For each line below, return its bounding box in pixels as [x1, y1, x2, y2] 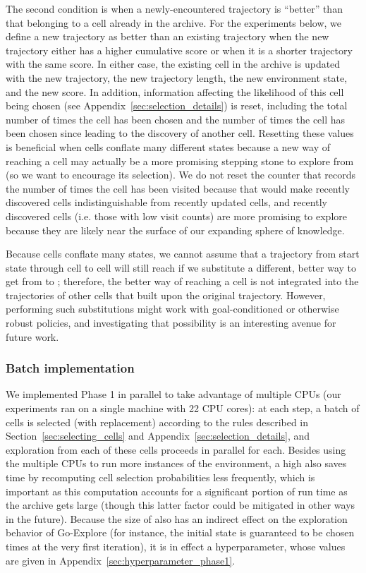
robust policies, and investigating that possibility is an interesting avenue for [6, 315, 336, 330]
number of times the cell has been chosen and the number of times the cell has [6, 111, 346, 126]
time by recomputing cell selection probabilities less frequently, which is [6, 470, 315, 485]
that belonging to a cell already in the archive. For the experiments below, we [6, 15, 342, 30]
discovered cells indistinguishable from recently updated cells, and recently [6, 195, 327, 210]
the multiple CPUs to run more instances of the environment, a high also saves [6, 456, 347, 471]
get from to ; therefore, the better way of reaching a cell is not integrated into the [6, 274, 359, 289]
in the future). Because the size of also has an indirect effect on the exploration [6, 511, 348, 526]
